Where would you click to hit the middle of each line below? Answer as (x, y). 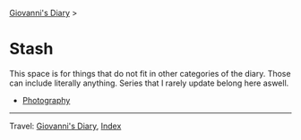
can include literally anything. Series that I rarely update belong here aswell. (149, 83)
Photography (46, 100)
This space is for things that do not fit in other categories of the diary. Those (150, 73)
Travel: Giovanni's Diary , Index (65, 126)
